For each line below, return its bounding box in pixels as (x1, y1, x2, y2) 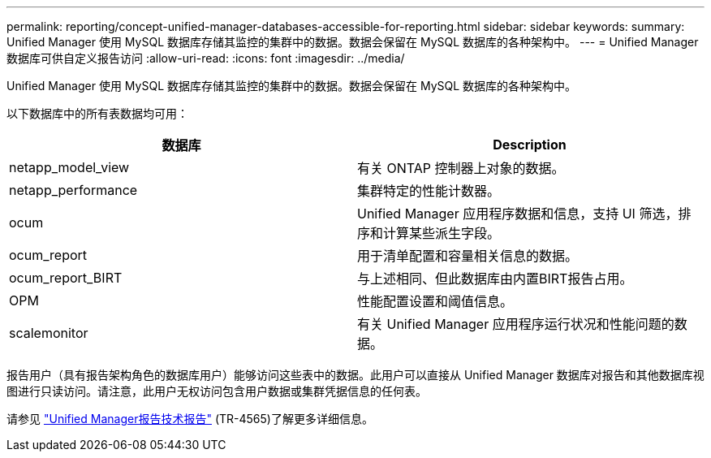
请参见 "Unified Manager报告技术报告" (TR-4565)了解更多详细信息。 (6, 412, 373, 426)
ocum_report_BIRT (9, 270, 123, 286)
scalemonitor (9, 325, 88, 341)
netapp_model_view (9, 159, 130, 175)
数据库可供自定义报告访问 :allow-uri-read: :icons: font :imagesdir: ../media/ (6, 51, 405, 65)
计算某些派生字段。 (383, 225, 501, 241)
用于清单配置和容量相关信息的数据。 (357, 248, 579, 264)
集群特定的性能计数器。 (357, 183, 501, 199)
